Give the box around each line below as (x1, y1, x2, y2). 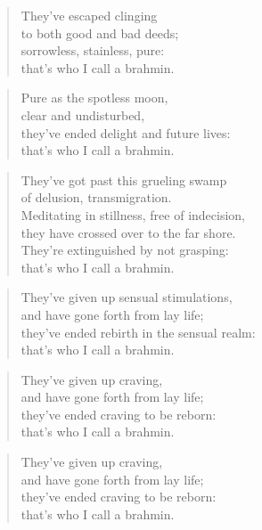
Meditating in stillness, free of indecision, (20, 205, 245, 224)
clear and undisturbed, (20, 105, 145, 124)
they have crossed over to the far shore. (20, 223, 236, 241)
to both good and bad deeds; (20, 23, 179, 42)
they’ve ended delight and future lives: (20, 123, 231, 142)
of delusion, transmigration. (20, 188, 172, 207)
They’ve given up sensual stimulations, (20, 288, 233, 306)
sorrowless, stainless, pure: (20, 41, 165, 60)
